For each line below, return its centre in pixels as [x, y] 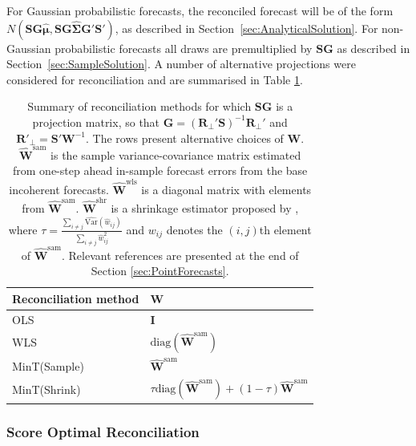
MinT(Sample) [48, 365]
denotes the [194, 229]
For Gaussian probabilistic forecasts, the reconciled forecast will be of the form [200, 10]
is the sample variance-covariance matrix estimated [176, 154]
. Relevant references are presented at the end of [180, 255]
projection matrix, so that [96, 122]
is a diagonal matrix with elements [226, 189]
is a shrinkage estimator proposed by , [205, 208]
